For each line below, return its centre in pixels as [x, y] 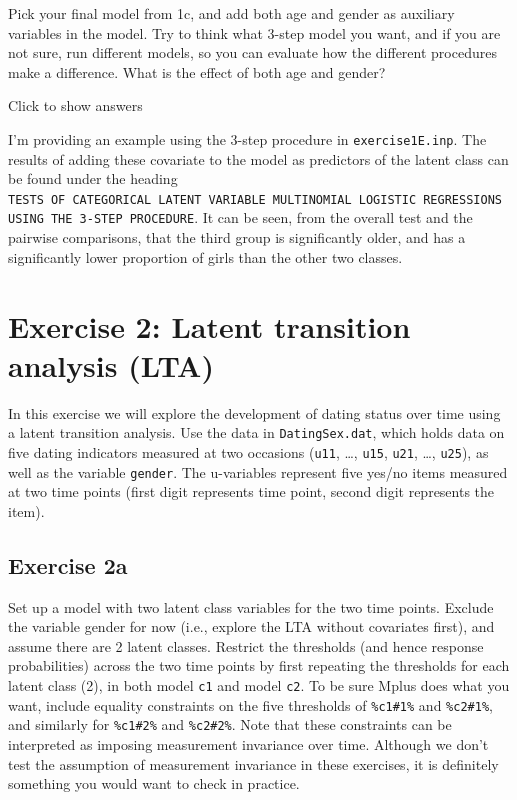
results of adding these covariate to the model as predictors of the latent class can [258, 158]
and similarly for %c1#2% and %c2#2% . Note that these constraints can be [230, 724]
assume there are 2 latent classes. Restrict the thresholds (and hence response [246, 645]
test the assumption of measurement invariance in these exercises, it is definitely [253, 763]
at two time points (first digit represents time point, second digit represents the [251, 491]
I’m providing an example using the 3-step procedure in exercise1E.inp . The [247, 138]
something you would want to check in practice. [154, 783]
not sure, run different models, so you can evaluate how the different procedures [252, 52]
